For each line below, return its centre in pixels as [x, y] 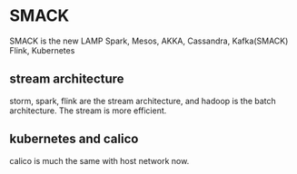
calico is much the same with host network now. [99, 160]
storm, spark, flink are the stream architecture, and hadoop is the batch [143, 101]
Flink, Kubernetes [42, 50]
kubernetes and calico [74, 139]
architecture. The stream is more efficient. [88, 111]
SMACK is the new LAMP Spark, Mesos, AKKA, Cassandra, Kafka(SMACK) [149, 41]
